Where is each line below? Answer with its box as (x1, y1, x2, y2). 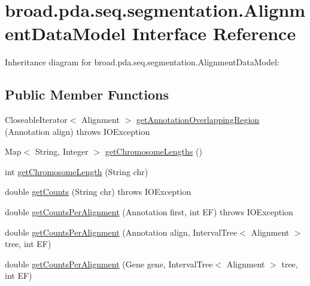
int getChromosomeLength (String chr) (5, 165, 148, 177)
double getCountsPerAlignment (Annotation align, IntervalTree (5, 225, 238, 238)
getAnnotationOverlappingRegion (136, 113, 260, 126)
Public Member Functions (5, 85, 169, 104)
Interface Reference (132, 21, 296, 46)
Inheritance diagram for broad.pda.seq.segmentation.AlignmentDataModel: (5, 56, 279, 68)
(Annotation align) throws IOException (5, 125, 150, 137)
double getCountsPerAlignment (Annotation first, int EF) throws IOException (5, 206, 293, 218)
